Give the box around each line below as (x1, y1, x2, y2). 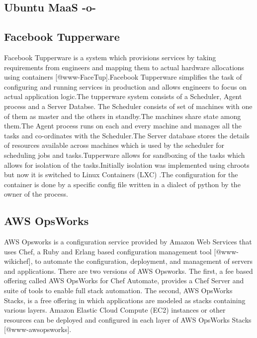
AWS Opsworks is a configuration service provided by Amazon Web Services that (4, 236, 252, 247)
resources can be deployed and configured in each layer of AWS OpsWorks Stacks (4, 314, 252, 325)
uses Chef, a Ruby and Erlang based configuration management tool (4, 246, 212, 256)
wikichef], (4, 256, 33, 266)
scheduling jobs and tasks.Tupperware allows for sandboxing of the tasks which (4, 149, 245, 160)
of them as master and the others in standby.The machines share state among (4, 111, 241, 121)
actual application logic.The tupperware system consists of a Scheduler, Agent (4, 91, 242, 102)
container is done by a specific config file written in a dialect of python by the (4, 179, 241, 189)
